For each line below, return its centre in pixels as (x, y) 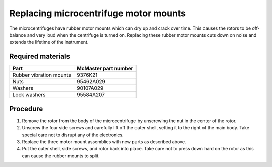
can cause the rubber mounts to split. (61, 156)
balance (18, 35)
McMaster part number (105, 69)
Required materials (40, 56)
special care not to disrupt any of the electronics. (73, 135)
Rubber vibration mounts (42, 75)
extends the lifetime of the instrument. (49, 42)
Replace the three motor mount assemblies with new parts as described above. (104, 142)
